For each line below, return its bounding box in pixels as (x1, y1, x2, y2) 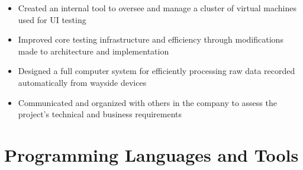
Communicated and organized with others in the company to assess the (18, 96, 277, 108)
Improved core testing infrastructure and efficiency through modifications (18, 33, 283, 46)
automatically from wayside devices (18, 76, 147, 88)
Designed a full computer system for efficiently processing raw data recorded (18, 65, 295, 77)
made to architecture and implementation (18, 44, 169, 57)
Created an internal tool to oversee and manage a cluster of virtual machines (18, 2, 296, 14)
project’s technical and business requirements (18, 108, 182, 120)
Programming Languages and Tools (4, 142, 299, 166)
